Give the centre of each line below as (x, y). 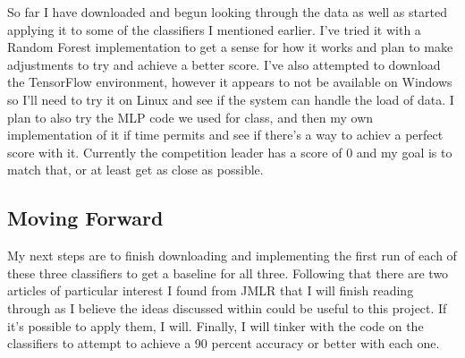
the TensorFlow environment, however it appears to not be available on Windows (230, 82)
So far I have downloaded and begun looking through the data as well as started (227, 12)
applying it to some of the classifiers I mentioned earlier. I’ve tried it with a (214, 29)
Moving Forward (85, 218)
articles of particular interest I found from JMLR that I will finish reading (211, 290)
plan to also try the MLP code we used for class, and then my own (190, 117)
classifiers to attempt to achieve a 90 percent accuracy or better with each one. (224, 343)
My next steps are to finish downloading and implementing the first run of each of (232, 256)
